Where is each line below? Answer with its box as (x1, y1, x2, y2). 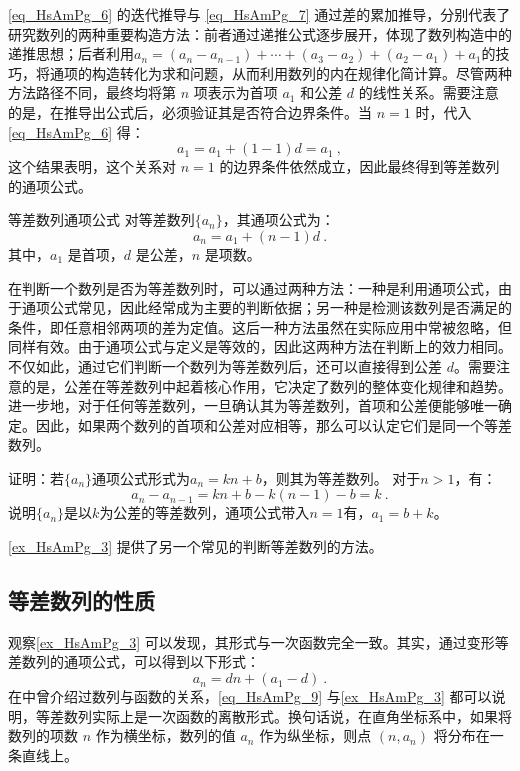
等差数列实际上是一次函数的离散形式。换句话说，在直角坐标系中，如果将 (35, 705, 512, 726)
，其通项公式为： (222, 209, 335, 230)
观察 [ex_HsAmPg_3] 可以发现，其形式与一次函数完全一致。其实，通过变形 (8, 631, 495, 652)
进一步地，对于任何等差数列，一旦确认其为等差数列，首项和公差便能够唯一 (8, 395, 498, 416)
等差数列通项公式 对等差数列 (8, 209, 195, 230)
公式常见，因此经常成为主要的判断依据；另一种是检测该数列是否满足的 (49, 297, 512, 318)
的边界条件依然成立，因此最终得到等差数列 (219, 156, 500, 177)
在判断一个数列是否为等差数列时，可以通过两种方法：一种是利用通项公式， (8, 277, 498, 298)
